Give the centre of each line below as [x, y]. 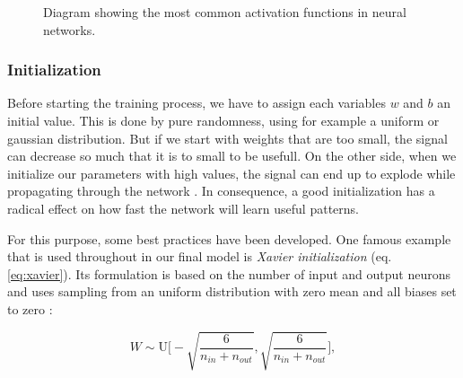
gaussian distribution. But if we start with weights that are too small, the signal [227, 138]
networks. [70, 29]
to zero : [30, 308]
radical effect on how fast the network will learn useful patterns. [183, 208]
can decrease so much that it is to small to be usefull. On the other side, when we [232, 156]
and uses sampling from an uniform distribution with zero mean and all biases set [232, 291]
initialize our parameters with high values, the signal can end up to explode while [231, 173]
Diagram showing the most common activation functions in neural [225, 12]
